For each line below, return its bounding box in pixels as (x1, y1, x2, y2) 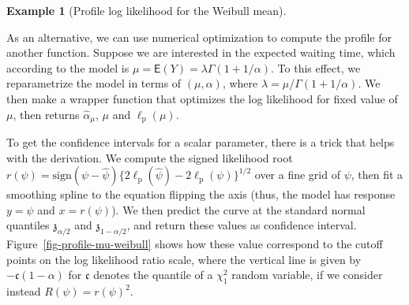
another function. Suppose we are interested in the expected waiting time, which (6, 44, 396, 61)
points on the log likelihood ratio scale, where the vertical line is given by (6, 251, 362, 267)
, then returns (13, 106, 80, 122)
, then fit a (351, 166, 403, 183)
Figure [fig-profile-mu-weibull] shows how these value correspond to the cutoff (6, 236, 383, 252)
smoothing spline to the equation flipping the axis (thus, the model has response (6, 186, 396, 203)
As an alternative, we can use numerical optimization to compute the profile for (6, 28, 392, 45)
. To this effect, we (271, 59, 361, 76)
